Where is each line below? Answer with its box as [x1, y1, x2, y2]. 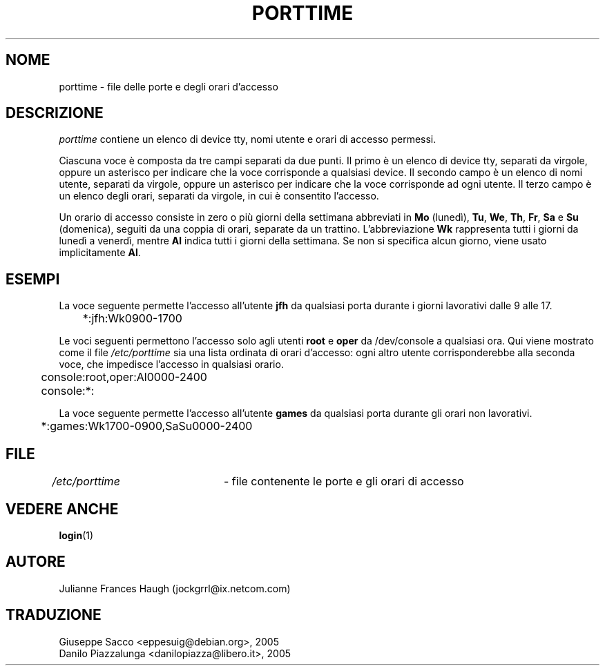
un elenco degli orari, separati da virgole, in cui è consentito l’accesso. [59, 190, 379, 202]
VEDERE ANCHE [6, 500, 119, 518]
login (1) [59, 529, 94, 541]
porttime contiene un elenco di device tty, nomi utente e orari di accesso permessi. [59, 133, 436, 146]
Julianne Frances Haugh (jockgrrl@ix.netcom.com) [59, 582, 291, 594]
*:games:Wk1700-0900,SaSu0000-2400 [41, 419, 253, 434]
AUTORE [6, 553, 66, 571]
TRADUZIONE [6, 606, 102, 624]
